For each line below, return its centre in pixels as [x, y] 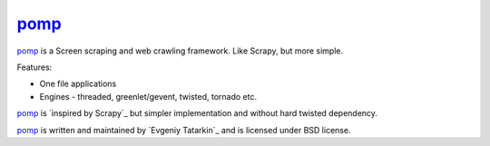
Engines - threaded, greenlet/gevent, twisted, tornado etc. [148, 96]
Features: [34, 67]
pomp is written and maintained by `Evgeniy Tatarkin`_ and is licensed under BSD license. [184, 130]
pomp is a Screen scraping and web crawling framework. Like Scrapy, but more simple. [180, 51]
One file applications [78, 84]
